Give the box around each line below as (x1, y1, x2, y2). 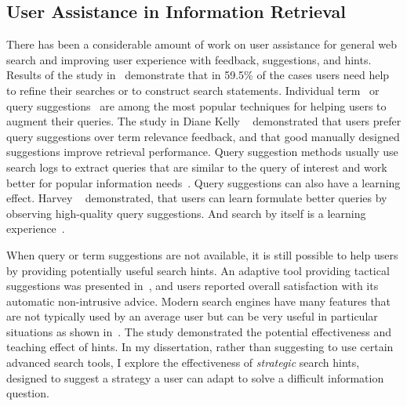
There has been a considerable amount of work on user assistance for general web (6, 36, 398, 53)
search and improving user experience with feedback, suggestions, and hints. (6, 51, 372, 67)
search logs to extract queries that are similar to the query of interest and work (6, 158, 387, 175)
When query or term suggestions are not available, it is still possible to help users (6, 246, 398, 263)
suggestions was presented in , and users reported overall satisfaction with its (6, 277, 379, 294)
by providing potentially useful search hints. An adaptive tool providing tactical (6, 262, 390, 278)
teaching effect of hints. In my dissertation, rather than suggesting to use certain (6, 339, 394, 355)
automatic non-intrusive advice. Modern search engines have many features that (6, 292, 391, 309)
